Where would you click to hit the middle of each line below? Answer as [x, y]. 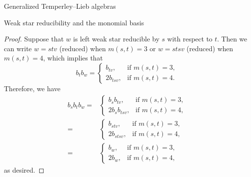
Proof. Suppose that [34, 39]
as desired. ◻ [24, 169]
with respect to [190, 39]
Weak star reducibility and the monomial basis [74, 22]
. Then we [232, 39]
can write [18, 48]
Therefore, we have [32, 88]
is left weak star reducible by [116, 39]
